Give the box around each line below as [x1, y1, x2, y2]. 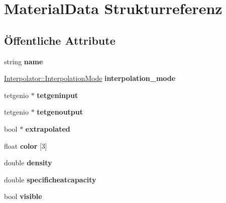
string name [4, 56, 43, 66]
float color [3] [4, 140, 47, 151]
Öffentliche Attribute [4, 32, 116, 48]
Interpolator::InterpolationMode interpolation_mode [4, 73, 176, 83]
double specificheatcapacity [4, 174, 96, 184]
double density [4, 157, 52, 168]
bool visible [4, 191, 42, 201]
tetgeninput [37, 89, 78, 100]
